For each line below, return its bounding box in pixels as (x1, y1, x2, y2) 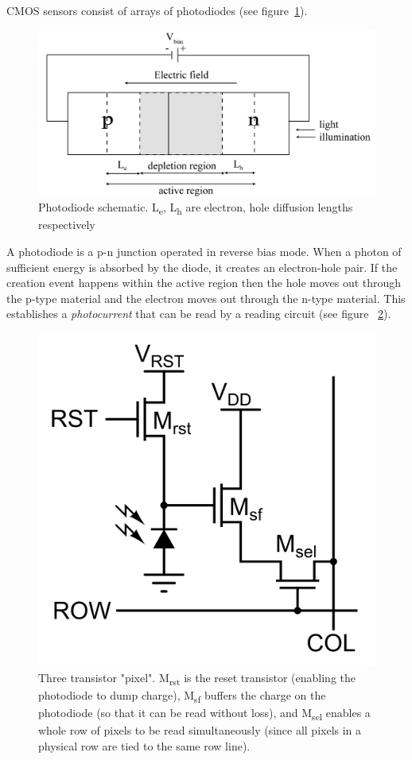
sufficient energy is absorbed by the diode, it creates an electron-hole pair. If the (6, 258, 398, 275)
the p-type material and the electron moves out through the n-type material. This (6, 289, 406, 306)
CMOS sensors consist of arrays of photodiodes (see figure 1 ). (6, 2, 308, 18)
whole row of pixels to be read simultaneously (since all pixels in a (38, 722, 362, 739)
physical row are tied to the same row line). (38, 737, 251, 754)
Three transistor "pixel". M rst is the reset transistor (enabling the (38, 669, 356, 688)
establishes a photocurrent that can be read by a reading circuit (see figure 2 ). (6, 305, 391, 322)
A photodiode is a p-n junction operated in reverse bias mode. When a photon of (6, 243, 402, 259)
